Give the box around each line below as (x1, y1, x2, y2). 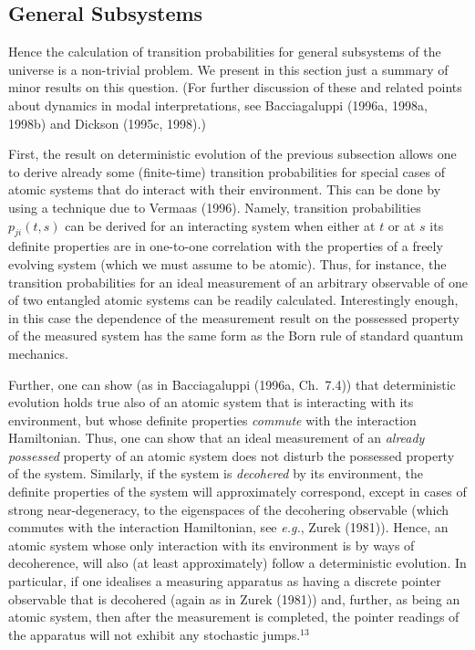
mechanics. (8, 343, 68, 362)
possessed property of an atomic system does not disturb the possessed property (8, 446, 455, 465)
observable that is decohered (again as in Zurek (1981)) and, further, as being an (8, 589, 460, 608)
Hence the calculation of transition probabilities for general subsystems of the (8, 42, 441, 61)
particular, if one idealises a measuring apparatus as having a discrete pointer (8, 571, 441, 591)
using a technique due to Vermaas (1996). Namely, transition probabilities (8, 197, 421, 216)
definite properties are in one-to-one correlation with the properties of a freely (8, 236, 443, 256)
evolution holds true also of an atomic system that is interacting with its (8, 393, 414, 412)
